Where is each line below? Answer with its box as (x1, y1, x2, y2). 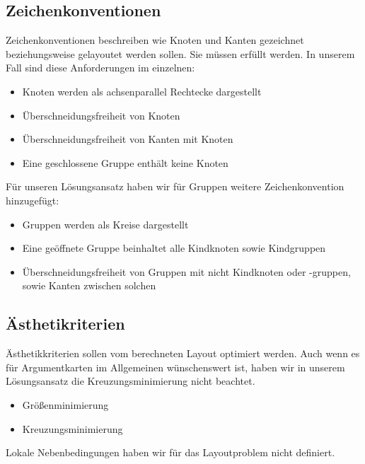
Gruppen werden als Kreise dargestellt (22, 216, 189, 231)
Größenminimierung (22, 397, 109, 412)
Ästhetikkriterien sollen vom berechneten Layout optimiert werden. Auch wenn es (6, 346, 360, 361)
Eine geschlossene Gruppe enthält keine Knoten (22, 155, 228, 170)
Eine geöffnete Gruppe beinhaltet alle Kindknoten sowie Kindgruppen (22, 240, 326, 255)
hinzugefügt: (6, 192, 59, 207)
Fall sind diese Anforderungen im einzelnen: (6, 60, 195, 75)
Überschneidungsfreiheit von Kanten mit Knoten (22, 132, 233, 146)
